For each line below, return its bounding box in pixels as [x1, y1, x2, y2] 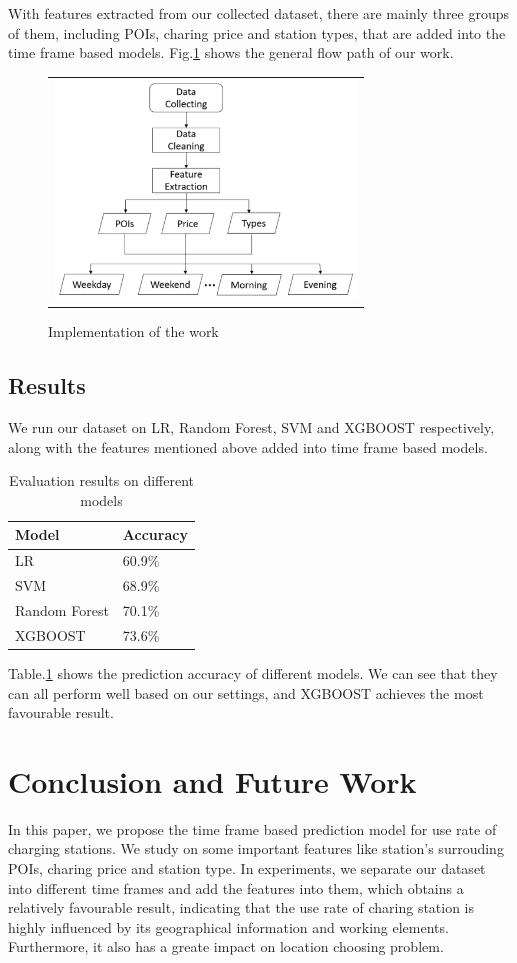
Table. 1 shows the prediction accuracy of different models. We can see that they [8, 662, 498, 683]
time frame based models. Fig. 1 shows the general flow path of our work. [8, 42, 454, 63]
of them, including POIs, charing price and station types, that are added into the [8, 22, 506, 43]
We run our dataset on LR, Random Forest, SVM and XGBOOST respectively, [8, 417, 495, 438]
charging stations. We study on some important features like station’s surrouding [8, 838, 504, 859]
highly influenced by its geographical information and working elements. [8, 916, 449, 937]
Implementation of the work [48, 321, 219, 342]
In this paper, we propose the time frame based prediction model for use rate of [8, 818, 497, 839]
